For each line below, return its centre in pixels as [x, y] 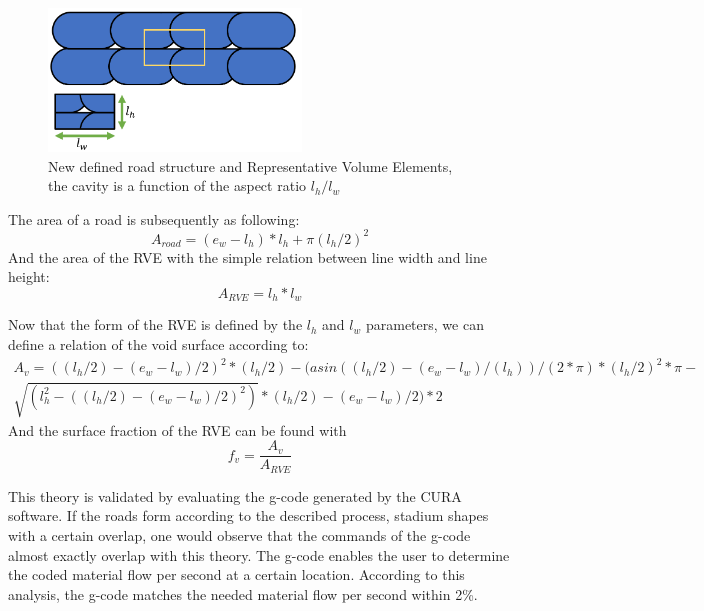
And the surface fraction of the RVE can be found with [177, 429]
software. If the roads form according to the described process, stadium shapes [248, 515]
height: [29, 276]
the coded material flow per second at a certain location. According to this [236, 574]
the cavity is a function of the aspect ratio [177, 185]
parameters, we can [424, 324]
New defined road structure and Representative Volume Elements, [250, 165]
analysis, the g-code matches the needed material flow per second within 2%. [243, 593]
